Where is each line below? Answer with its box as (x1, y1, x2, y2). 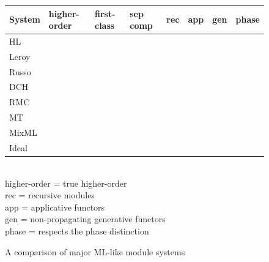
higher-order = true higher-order (5, 176, 127, 189)
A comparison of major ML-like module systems (5, 245, 185, 258)
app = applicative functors (5, 200, 105, 213)
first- (95, 7, 116, 20)
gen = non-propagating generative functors (5, 212, 166, 225)
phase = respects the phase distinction (5, 224, 149, 237)
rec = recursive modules (5, 189, 95, 201)
